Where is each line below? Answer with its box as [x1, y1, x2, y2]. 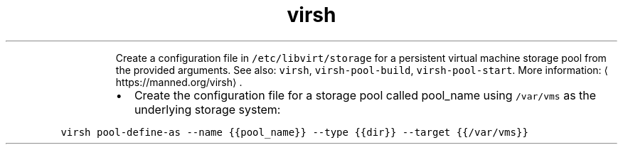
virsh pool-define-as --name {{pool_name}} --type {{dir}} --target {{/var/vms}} [60, 126, 528, 138]
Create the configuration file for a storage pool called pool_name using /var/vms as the [134, 87, 597, 102]
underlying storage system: [134, 102, 281, 117]
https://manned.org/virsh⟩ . [115, 75, 243, 88]
